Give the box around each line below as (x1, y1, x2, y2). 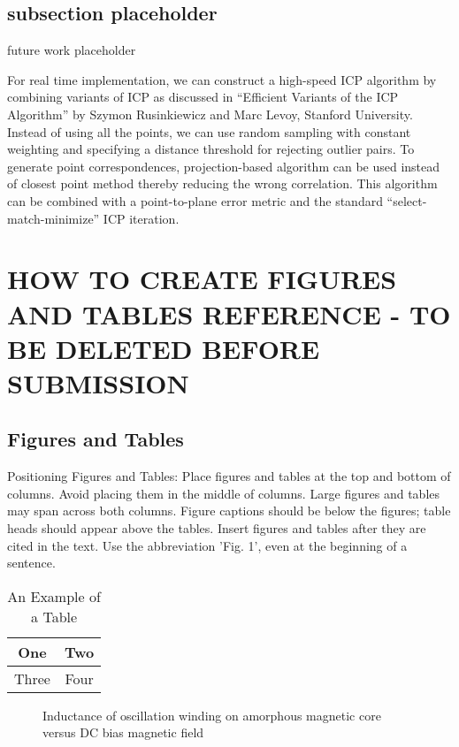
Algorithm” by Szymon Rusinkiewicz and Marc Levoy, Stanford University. (7, 104, 413, 123)
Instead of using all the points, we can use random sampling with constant (7, 122, 411, 141)
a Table (31, 606, 78, 627)
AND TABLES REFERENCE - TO (7, 295, 451, 332)
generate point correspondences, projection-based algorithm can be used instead (7, 156, 440, 175)
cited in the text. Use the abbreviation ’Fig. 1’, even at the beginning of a (7, 536, 408, 554)
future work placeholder (7, 41, 136, 59)
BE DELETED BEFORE (7, 330, 320, 366)
